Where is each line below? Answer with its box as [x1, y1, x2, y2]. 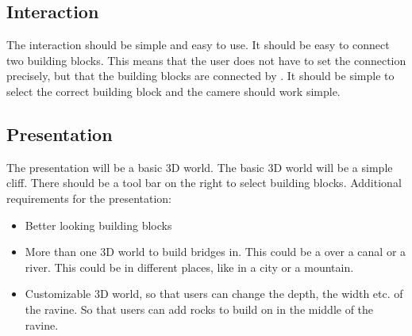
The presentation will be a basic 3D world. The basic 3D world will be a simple [6, 158, 393, 175]
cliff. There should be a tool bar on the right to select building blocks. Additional [6, 174, 402, 191]
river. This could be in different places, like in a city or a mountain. [25, 258, 354, 275]
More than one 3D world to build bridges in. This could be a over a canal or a [25, 243, 406, 260]
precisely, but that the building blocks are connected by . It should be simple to [6, 67, 395, 84]
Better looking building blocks [25, 216, 172, 233]
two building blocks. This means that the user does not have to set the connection [6, 52, 406, 68]
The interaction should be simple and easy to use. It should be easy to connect [6, 36, 390, 53]
